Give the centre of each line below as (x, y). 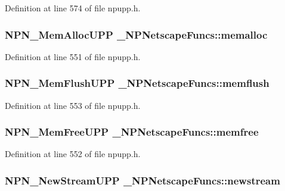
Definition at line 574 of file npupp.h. (73, 8)
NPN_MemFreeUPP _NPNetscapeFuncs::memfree (132, 132)
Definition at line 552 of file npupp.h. (73, 154)
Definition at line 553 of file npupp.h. (73, 105)
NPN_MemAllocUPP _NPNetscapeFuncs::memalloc (136, 34)
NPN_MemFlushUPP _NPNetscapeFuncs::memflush (137, 83)
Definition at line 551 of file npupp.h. (73, 56)
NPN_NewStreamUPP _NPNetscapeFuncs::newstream (142, 180)
